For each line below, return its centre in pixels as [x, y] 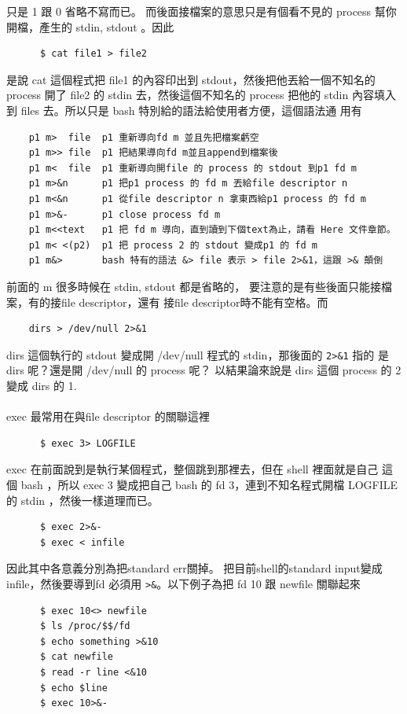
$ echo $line [73, 688]
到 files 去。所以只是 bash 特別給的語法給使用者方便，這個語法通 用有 [184, 110]
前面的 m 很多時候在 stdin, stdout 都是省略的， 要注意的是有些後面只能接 [194, 286]
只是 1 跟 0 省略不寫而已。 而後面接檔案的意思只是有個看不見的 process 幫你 [202, 11]
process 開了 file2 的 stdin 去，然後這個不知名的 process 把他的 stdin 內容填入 [201, 95]
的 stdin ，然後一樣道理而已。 [82, 500]
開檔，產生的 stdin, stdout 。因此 [90, 26]
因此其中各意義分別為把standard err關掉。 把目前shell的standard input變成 [194, 568]
